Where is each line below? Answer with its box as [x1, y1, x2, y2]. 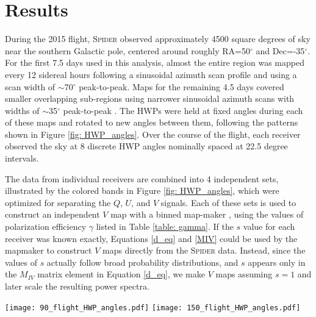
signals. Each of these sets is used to [160, 196, 296, 208]
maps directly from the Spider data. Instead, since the [102, 244, 306, 257]
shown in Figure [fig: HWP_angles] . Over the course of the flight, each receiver [5, 127, 301, 140]
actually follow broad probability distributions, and [46, 255, 239, 268]
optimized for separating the [5, 196, 111, 208]
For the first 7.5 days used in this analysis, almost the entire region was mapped [5, 56, 304, 69]
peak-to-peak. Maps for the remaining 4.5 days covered [79, 80, 284, 93]
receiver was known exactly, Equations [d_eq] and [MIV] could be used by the [5, 232, 298, 244]
